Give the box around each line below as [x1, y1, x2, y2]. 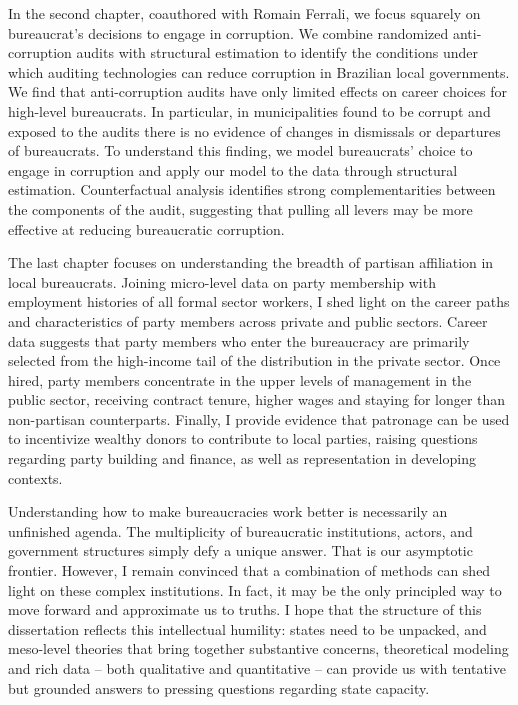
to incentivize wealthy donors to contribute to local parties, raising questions [8, 428, 478, 449]
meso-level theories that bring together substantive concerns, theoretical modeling [8, 638, 509, 659]
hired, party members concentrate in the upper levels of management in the [8, 369, 472, 390]
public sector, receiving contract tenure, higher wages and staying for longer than [8, 389, 506, 410]
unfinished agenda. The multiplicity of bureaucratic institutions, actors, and [8, 520, 473, 541]
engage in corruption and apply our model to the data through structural [8, 159, 458, 180]
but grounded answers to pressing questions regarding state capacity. [8, 677, 430, 698]
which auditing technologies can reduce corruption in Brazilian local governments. [8, 61, 510, 82]
